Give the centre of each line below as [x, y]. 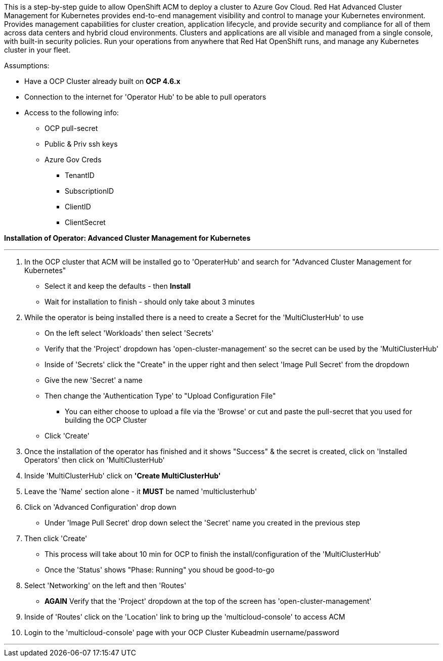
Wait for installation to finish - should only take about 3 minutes [150, 302]
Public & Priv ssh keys [81, 144]
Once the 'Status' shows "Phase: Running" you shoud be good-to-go [160, 570]
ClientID [78, 207]
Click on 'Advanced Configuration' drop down [100, 507]
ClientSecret [85, 222]
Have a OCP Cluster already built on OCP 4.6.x [102, 81]
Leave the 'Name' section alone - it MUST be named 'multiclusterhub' [141, 491]
